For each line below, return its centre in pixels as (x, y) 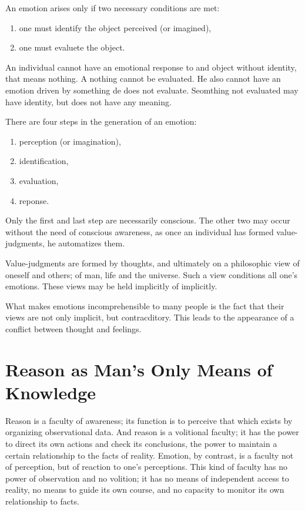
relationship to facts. (42, 501)
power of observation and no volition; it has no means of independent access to (147, 478)
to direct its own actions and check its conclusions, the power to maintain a (141, 443)
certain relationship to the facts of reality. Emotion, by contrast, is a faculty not (150, 455)
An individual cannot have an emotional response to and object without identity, (151, 67)
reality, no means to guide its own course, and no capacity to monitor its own (145, 490)
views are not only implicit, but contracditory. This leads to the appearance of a (150, 317)
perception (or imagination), (70, 141)
